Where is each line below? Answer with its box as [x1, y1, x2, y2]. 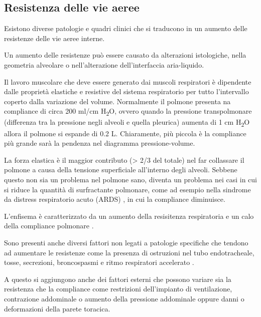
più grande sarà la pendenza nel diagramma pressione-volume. [4, 138, 195, 148]
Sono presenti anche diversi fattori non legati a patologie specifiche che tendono [4, 237, 248, 247]
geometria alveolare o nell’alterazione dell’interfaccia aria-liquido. [4, 59, 204, 70]
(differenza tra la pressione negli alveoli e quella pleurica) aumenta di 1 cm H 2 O [4, 117, 250, 129]
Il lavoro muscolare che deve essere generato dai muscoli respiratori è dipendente [4, 76, 251, 87]
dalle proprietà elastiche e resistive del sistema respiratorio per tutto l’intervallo [4, 86, 249, 97]
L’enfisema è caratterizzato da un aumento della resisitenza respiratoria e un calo [4, 210, 254, 221]
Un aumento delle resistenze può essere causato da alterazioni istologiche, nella [4, 50, 246, 60]
